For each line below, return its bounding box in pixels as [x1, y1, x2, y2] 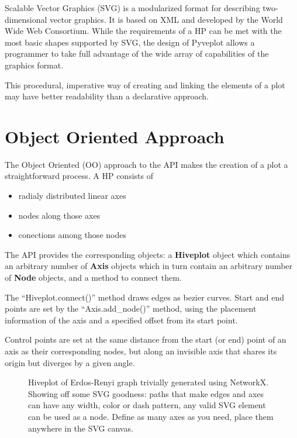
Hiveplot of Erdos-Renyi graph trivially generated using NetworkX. [28, 376, 269, 388]
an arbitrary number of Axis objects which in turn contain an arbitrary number [5, 260, 293, 272]
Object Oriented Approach [5, 124, 225, 148]
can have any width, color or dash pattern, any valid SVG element [28, 399, 266, 411]
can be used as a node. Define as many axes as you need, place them [28, 410, 274, 422]
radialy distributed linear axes [18, 189, 126, 202]
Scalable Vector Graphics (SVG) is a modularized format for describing [5, 2, 260, 13]
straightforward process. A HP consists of [5, 170, 153, 182]
